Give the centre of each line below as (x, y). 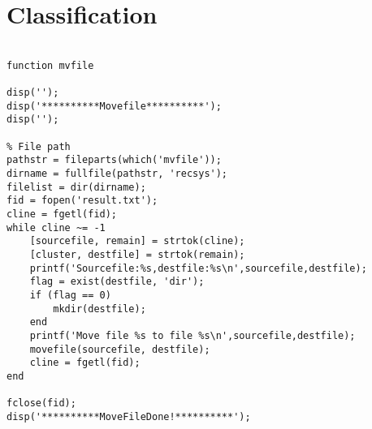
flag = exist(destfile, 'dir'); (117, 282)
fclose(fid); (41, 403)
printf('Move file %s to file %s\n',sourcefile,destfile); (192, 335)
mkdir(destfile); (99, 309)
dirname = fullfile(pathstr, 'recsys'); (117, 174)
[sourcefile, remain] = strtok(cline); (137, 241)
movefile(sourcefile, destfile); (120, 349)
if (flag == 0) (70, 295)
